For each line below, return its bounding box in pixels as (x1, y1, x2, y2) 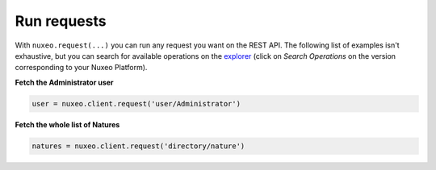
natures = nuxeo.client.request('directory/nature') (31, 141, 245, 151)
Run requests (15, 12, 107, 30)
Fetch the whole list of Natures (15, 119, 120, 129)
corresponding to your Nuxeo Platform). (15, 63, 148, 73)
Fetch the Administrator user (15, 77, 114, 87)
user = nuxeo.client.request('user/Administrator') (31, 99, 241, 108)
